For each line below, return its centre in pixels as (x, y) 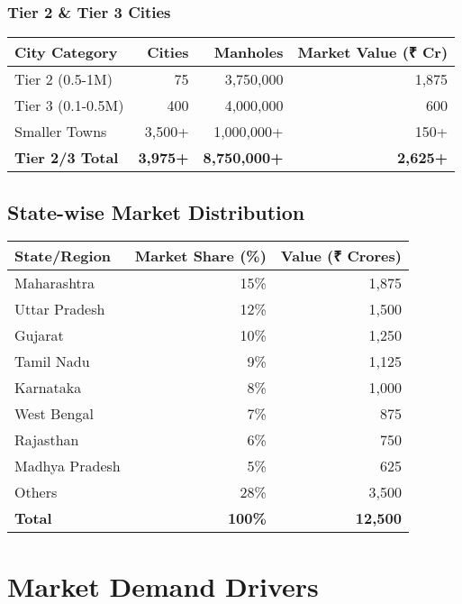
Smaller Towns (61, 132)
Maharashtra (55, 283)
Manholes (249, 52)
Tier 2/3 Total (67, 158)
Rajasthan (47, 440)
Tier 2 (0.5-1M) (63, 79)
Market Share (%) (200, 256)
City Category (66, 52)
